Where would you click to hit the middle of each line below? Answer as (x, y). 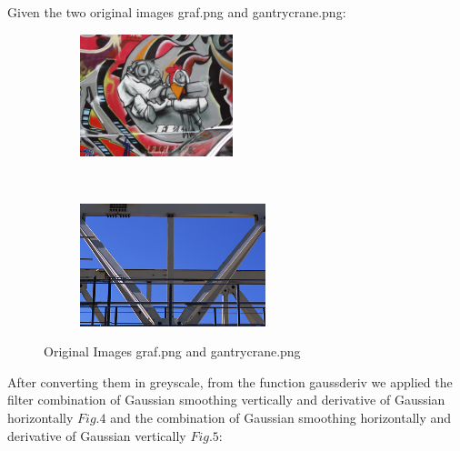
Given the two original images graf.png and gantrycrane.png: (177, 12)
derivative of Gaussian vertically (97, 435)
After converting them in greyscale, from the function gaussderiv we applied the (230, 381)
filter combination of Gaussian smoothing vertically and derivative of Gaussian (226, 400)
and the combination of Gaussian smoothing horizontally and (281, 417)
